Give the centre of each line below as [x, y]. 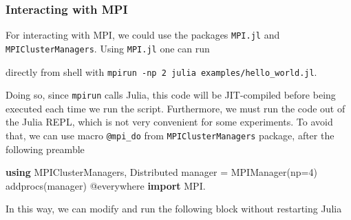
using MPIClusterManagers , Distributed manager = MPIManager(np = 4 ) [161, 172]
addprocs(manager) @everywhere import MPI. [106, 185]
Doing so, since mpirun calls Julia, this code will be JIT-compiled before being [171, 95]
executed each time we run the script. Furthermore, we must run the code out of [175, 108]
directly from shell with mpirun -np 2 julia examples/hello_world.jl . [161, 71]
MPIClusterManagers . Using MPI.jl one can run [108, 48]
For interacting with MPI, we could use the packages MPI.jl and [143, 35]
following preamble [45, 149]
